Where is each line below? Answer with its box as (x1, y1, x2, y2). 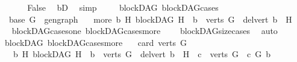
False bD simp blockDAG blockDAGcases (27, 1, 219, 13)
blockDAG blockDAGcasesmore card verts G (4, 36, 187, 48)
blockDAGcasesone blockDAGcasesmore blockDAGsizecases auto (11, 24, 278, 37)
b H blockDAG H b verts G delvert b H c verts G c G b (13, 48, 271, 60)
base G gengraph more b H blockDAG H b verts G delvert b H (8, 13, 292, 25)
